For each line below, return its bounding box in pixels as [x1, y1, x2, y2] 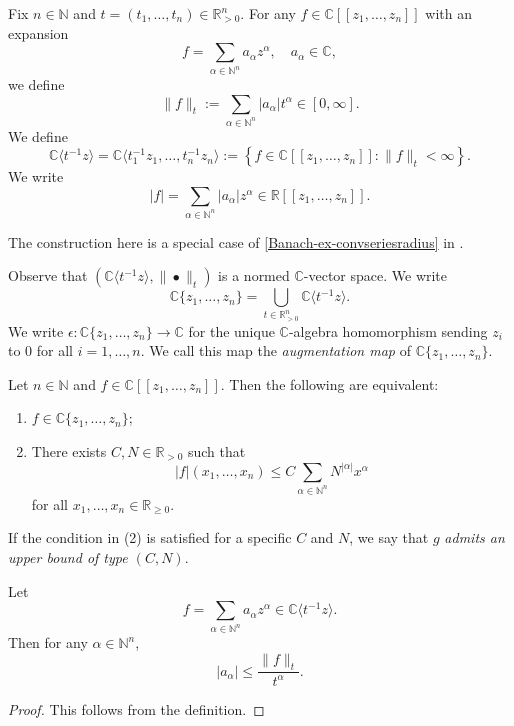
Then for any [8, 632, 88, 653]
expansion [8, 22, 69, 43]
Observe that [8, 265, 88, 286]
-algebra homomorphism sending [288, 320, 488, 341]
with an [425, 3, 473, 23]
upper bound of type [8, 547, 128, 568]
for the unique [188, 320, 275, 341]
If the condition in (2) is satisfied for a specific [8, 527, 292, 548]
